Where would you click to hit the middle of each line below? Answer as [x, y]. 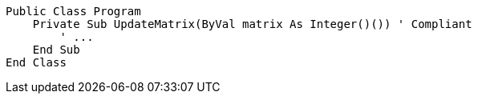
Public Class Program [73, 11]
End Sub [56, 50]
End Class [36, 62]
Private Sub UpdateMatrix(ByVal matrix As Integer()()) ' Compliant [252, 24]
